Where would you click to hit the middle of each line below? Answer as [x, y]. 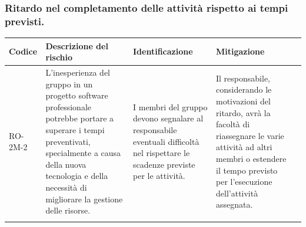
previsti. [25, 21]
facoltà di [233, 124]
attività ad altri [244, 147]
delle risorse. [68, 210]
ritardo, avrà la [243, 112]
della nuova [66, 164]
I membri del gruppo [170, 106]
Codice [23, 51]
